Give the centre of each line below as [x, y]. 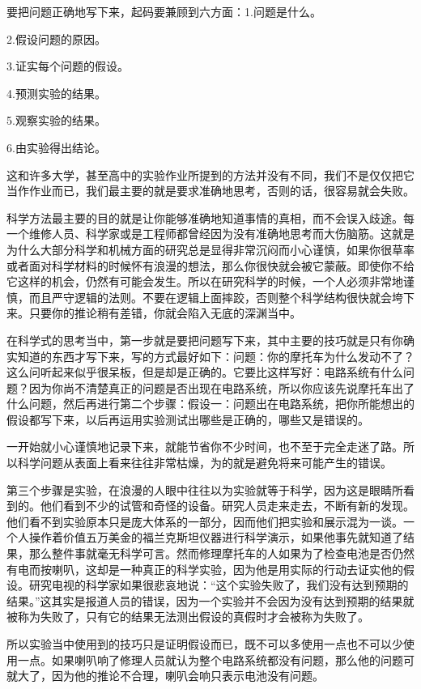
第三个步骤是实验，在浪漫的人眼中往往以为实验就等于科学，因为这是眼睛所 [205, 489]
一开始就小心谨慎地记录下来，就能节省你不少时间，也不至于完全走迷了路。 [205, 447]
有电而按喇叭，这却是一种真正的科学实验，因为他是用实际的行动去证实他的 [205, 569]
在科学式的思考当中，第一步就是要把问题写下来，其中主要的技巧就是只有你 [205, 340]
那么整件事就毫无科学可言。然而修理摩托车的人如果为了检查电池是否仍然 [221, 553]
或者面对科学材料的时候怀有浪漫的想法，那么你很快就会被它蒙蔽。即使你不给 [210, 265]
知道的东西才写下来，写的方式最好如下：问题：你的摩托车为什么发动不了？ [216, 356]
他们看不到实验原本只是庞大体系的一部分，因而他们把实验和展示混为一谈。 [205, 521]
